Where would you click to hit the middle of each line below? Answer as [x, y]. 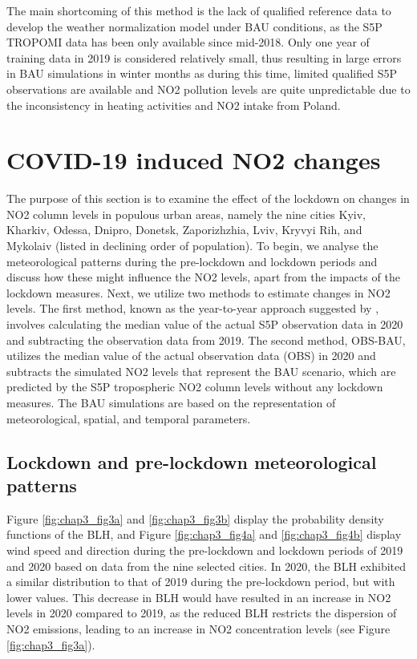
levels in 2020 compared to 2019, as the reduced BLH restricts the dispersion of [202, 613]
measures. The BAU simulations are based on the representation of [171, 402]
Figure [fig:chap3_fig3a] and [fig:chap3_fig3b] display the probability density [195, 518]
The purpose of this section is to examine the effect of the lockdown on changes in [208, 198]
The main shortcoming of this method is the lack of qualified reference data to [199, 10]
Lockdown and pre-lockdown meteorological [192, 461]
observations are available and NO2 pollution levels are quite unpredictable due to [208, 89]
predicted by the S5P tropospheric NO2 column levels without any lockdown [195, 387]
